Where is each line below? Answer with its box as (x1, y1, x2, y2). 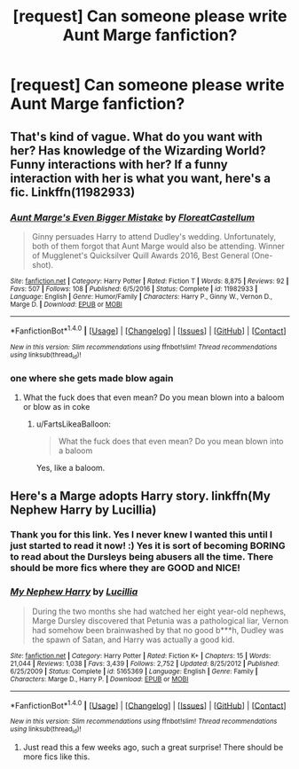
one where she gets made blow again (10, 372, 174, 384)
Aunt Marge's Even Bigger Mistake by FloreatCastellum (10, 211, 256, 224)
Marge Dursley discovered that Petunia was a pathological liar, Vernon (31, 615, 289, 626)
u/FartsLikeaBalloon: (35, 419, 112, 429)
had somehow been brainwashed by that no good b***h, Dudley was (31, 624, 285, 635)
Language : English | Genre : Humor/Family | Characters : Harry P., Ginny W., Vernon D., (10, 292, 273, 301)
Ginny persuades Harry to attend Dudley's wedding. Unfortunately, (31, 231, 277, 241)
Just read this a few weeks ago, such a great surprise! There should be (22, 742, 284, 752)
